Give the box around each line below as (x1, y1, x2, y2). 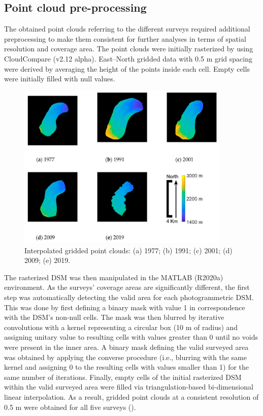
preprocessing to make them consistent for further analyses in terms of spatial (4, 33, 246, 44)
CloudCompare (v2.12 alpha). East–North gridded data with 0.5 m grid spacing (4, 53, 253, 64)
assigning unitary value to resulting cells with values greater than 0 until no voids (4, 332, 258, 342)
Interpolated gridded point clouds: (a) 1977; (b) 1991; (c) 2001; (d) (24, 245, 233, 255)
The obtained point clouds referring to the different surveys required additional (4, 23, 250, 34)
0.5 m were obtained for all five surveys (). (4, 401, 136, 412)
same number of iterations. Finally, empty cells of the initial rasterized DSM (4, 371, 242, 382)
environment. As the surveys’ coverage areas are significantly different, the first (4, 282, 250, 292)
